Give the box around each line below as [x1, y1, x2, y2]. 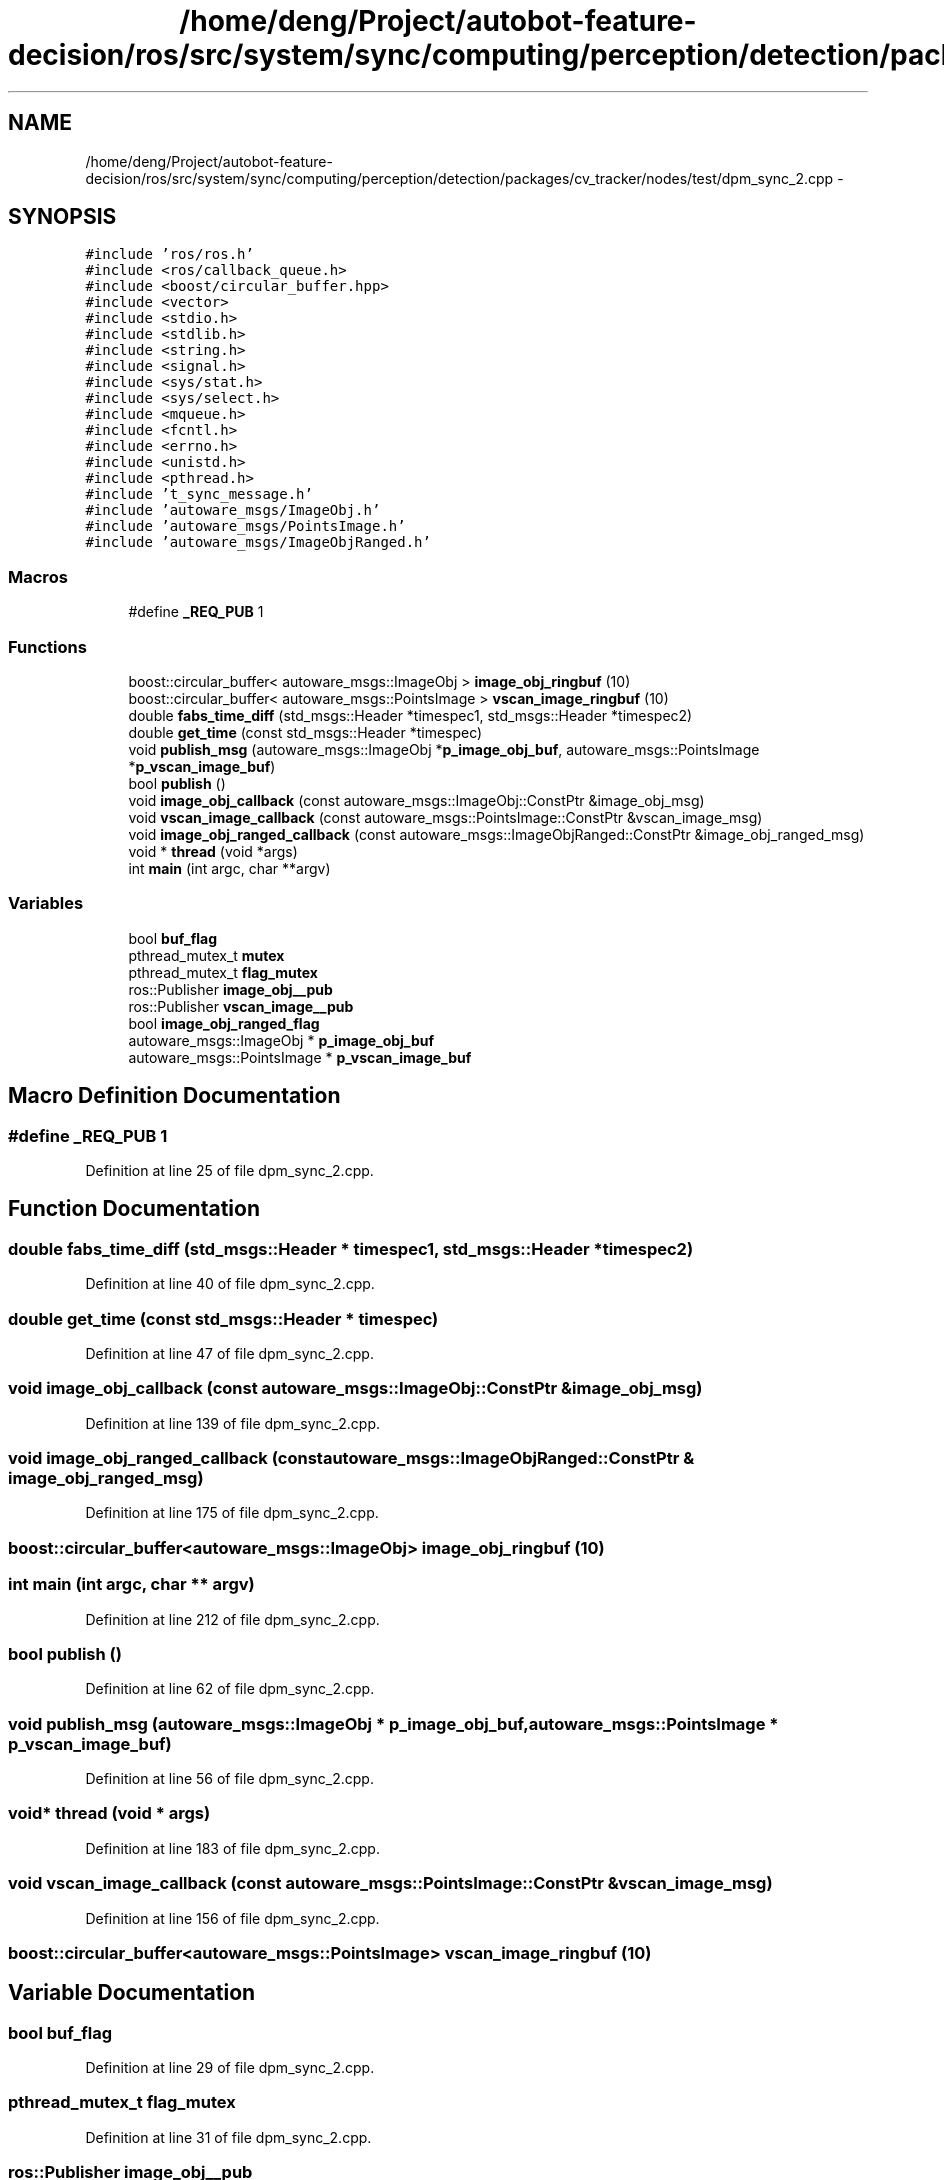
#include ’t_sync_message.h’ [85, 486, 313, 503]
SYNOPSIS [8, 204, 117, 230]
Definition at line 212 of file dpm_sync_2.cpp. [85, 1610, 380, 1628]
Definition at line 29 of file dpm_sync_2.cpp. [85, 2059, 375, 2077]
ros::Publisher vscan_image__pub [128, 997, 354, 1015]
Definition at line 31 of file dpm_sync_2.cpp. [85, 2128, 372, 2146]
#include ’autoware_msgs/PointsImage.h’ [85, 518, 406, 535]
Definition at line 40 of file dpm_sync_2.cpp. [85, 1275, 375, 1293]
